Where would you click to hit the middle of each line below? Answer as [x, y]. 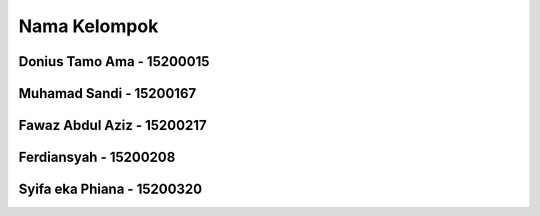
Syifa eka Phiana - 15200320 [110, 189]
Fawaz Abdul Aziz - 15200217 [112, 125]
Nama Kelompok [88, 26]
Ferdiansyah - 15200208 [97, 157]
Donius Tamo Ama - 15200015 [114, 61]
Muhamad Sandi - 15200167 [107, 93]
